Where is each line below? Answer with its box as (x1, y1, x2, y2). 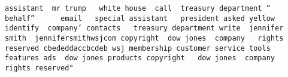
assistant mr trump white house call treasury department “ (5, 4, 271, 13)
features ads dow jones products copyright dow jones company (5, 54, 275, 63)
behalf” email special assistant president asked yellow (5, 14, 275, 23)
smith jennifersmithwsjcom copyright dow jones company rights (5, 33, 284, 42)
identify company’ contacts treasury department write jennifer (5, 24, 284, 33)
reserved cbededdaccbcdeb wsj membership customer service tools (5, 44, 271, 53)
